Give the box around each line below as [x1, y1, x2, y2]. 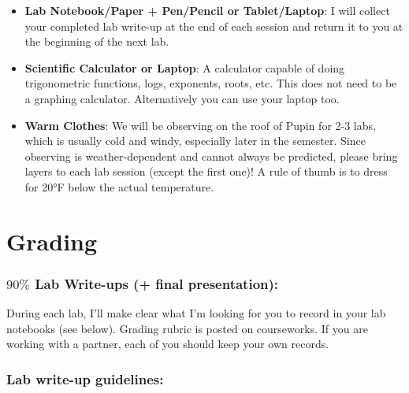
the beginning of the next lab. [24, 33, 169, 50]
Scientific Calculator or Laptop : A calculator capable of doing [24, 59, 345, 76]
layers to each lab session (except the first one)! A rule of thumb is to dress [24, 163, 388, 180]
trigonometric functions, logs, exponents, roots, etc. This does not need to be [24, 75, 397, 91]
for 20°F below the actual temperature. [24, 178, 214, 195]
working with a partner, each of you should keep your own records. [6, 336, 329, 352]
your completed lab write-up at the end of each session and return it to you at [24, 17, 403, 34]
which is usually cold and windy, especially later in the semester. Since [24, 132, 366, 149]
